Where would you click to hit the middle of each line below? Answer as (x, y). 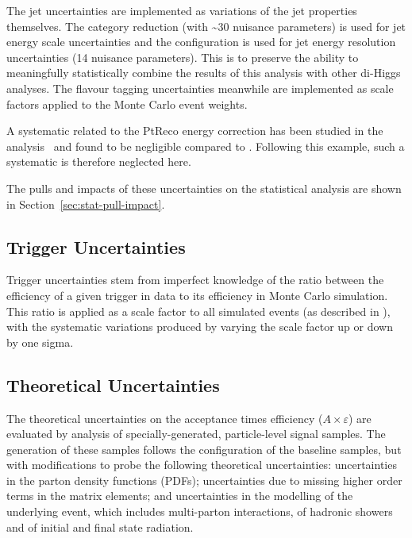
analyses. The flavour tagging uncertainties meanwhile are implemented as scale (200, 88)
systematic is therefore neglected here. (99, 161)
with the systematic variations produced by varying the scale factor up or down (200, 327)
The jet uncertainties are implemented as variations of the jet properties (182, 10)
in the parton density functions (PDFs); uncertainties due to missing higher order (204, 480)
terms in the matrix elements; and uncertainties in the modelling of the (180, 496)
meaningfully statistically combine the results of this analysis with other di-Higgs (204, 73)
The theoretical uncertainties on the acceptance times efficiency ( (165, 418)
